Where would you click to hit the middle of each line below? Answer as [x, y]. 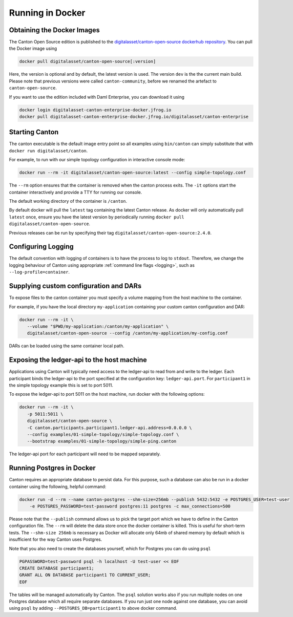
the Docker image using [33, 48]
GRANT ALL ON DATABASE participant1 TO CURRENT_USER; [85, 575]
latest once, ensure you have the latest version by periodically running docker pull [97, 217]
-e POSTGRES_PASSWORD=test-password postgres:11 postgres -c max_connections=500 [130, 506]
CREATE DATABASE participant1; [57, 568]
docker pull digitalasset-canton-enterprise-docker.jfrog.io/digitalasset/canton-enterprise [134, 117]
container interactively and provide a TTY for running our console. [76, 192]
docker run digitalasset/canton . [48, 150]
